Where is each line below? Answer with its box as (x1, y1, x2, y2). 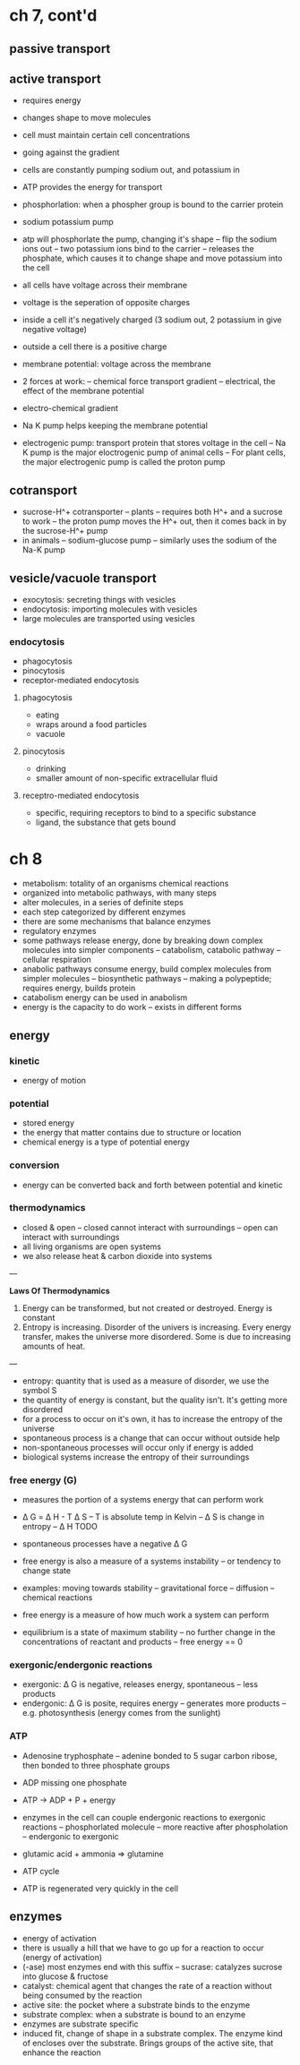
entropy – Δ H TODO (21, 1521, 99, 1532)
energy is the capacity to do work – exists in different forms (21, 1002, 242, 1013)
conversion (9, 1159, 60, 1171)
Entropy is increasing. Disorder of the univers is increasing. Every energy (21, 1322, 292, 1332)
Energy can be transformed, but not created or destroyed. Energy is (21, 1302, 273, 1313)
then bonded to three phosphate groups (21, 1760, 170, 1770)
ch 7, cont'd (9, 5, 98, 26)
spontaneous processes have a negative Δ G (21, 1538, 188, 1549)
